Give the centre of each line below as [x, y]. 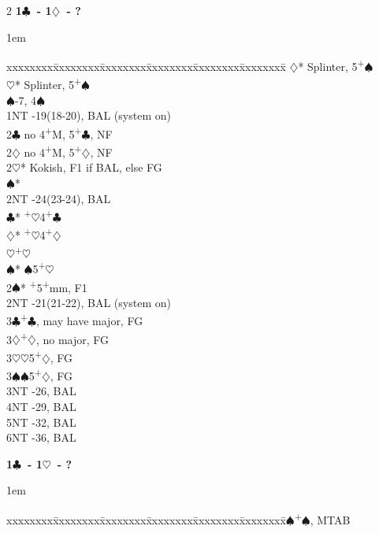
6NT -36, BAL [41, 437]
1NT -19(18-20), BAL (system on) [89, 115]
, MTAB [330, 519]
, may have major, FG [89, 321]
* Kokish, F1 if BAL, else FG [91, 167]
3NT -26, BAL [41, 391]
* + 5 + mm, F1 [54, 286]
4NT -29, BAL [41, 406]
